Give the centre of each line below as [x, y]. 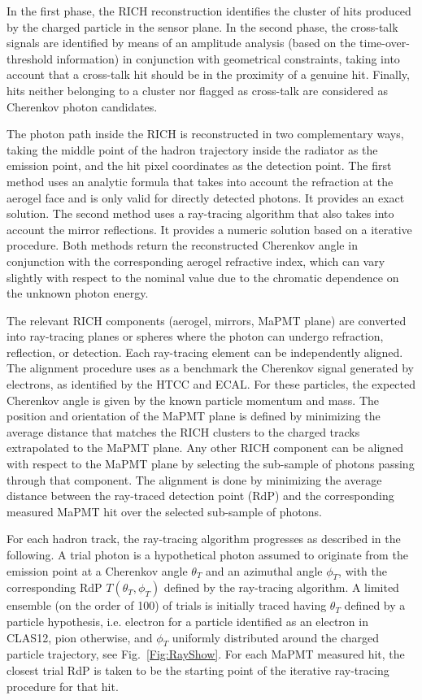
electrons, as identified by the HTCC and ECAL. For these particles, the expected [211, 384]
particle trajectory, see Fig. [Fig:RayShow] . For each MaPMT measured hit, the [206, 654]
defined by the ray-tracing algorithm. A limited [281, 587]
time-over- [385, 43]
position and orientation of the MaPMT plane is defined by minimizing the [194, 416]
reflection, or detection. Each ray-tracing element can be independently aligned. [205, 352]
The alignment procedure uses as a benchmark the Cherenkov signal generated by [210, 368]
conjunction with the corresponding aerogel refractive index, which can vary [196, 261]
